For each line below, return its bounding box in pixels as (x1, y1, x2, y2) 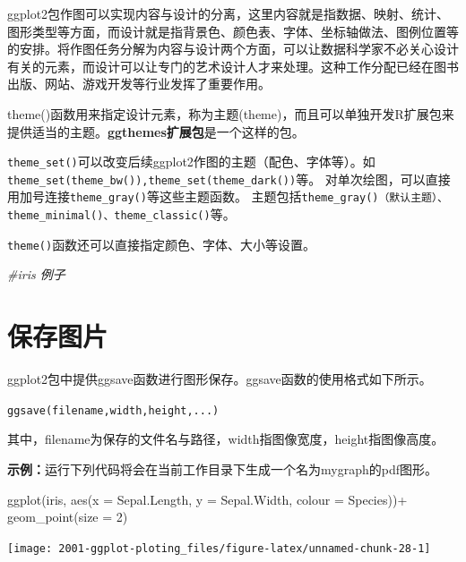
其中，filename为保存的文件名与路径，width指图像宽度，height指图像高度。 (7, 430, 444, 448)
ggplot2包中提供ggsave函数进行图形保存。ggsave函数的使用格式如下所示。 (7, 370, 432, 388)
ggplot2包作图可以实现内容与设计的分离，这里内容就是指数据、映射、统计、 (7, 4, 450, 22)
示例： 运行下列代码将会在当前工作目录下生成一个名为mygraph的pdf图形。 (7, 460, 437, 478)
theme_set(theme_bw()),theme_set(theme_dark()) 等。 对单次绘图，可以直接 (7, 169, 451, 188)
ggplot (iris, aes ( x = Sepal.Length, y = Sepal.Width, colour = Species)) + (7, 490, 408, 508)
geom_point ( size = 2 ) (7, 507, 128, 526)
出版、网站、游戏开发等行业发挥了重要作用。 (7, 74, 271, 93)
